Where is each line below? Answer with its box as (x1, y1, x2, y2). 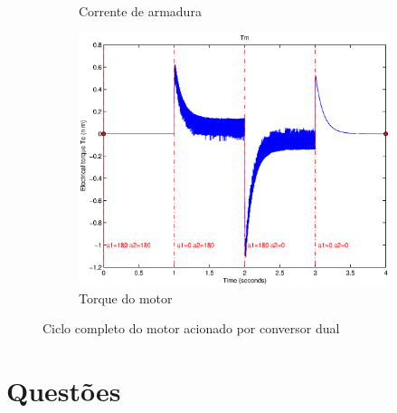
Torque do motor (79, 288, 173, 307)
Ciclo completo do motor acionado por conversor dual (43, 319, 340, 338)
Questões (6, 372, 121, 409)
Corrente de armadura (79, 2, 202, 20)
